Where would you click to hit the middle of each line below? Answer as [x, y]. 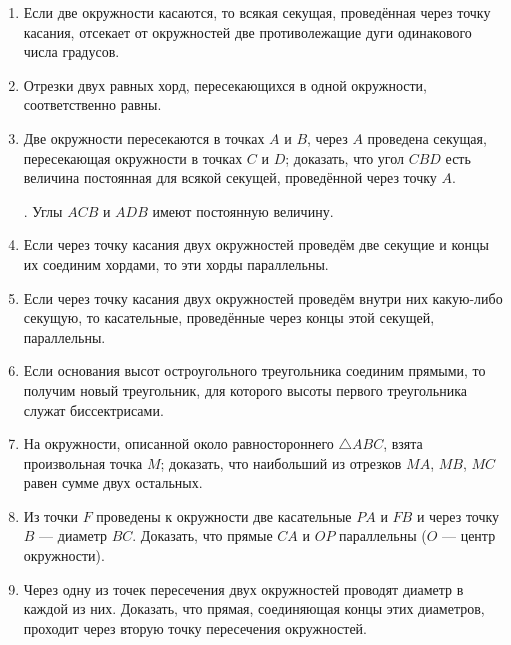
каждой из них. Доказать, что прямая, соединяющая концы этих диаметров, [254, 608]
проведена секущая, [427, 137]
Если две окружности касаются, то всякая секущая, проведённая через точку [257, 12]
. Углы [43, 210]
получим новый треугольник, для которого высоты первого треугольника [245, 389]
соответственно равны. [92, 104]
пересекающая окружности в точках [133, 157]
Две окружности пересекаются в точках [144, 137]
